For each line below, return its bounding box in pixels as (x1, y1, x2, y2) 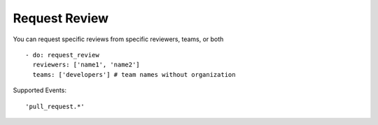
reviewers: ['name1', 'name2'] (32, 61, 140, 69)
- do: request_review (25, 51, 99, 59)
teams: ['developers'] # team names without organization (32, 71, 236, 78)
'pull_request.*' (25, 102, 85, 110)
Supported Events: (13, 86, 66, 94)
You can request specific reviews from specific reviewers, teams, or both (13, 35, 224, 43)
